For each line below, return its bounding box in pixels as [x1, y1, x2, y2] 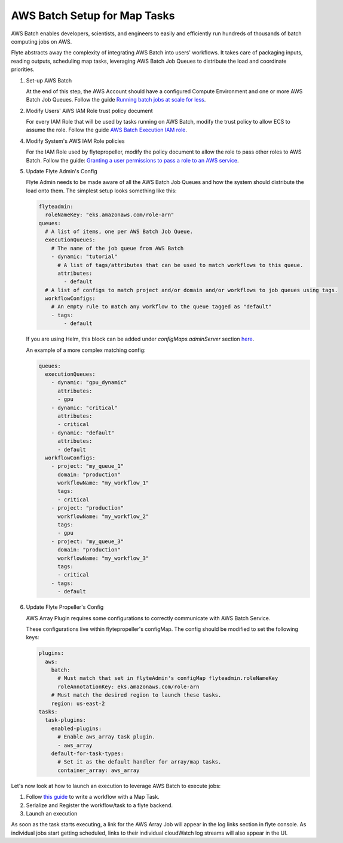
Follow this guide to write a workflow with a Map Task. [26, 793, 160, 801]
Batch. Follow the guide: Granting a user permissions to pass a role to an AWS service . [26, 157, 239, 164]
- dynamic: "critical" [51, 404, 118, 411]
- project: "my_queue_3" [51, 538, 124, 545]
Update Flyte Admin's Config [26, 168, 98, 175]
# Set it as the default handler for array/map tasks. [57, 759, 222, 765]
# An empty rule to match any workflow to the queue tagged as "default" [51, 304, 272, 310]
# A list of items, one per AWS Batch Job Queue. [45, 228, 194, 235]
